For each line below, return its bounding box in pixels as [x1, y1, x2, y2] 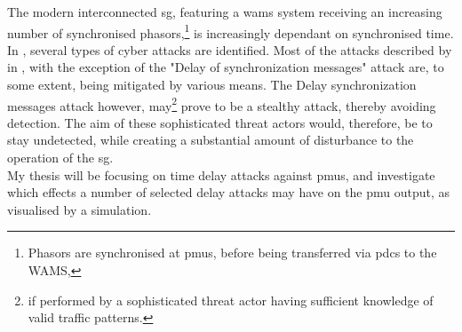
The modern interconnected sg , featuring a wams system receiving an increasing [7, 3, 442, 20]
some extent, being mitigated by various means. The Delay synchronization [7, 75, 417, 94]
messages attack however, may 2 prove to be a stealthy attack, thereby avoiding [7, 93, 436, 115]
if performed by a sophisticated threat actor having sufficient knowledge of [28, 290, 434, 309]
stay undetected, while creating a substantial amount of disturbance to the [7, 130, 414, 149]
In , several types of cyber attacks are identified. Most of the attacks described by [7, 40, 452, 59]
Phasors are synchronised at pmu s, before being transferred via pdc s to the [28, 243, 437, 262]
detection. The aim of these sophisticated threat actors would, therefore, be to [7, 113, 433, 131]
